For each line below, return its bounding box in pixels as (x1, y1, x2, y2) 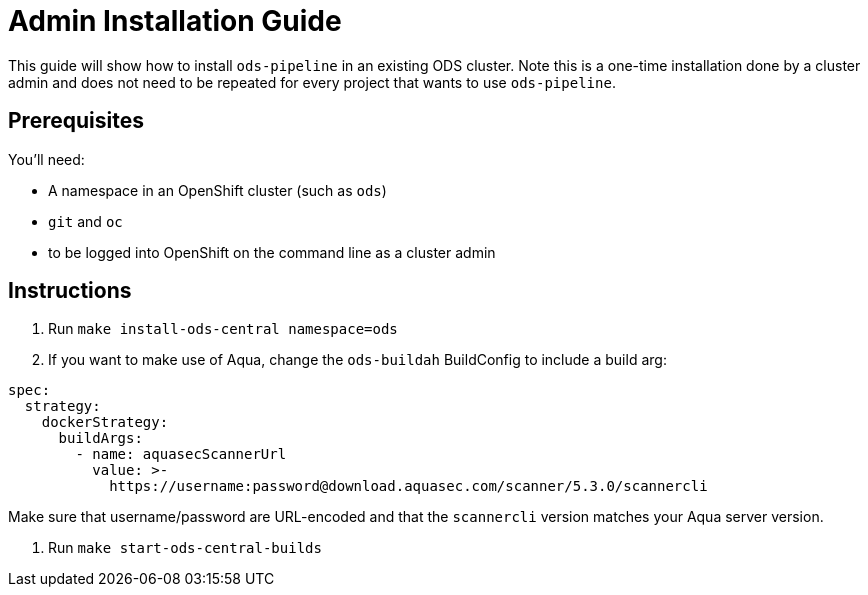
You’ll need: (8, 150, 85, 168)
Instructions (8, 278, 132, 304)
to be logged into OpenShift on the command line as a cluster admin (48, 243, 496, 261)
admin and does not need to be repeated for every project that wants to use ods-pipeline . (8, 73, 616, 91)
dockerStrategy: (41, 414, 169, 431)
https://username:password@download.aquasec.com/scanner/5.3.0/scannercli (109, 478, 708, 495)
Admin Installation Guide (8, 4, 342, 38)
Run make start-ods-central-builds (48, 539, 322, 557)
